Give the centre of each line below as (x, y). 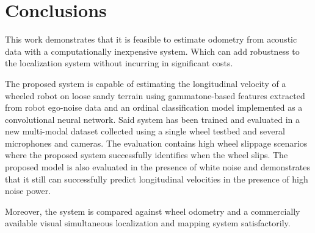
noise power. (28, 191)
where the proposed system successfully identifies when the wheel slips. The (147, 155)
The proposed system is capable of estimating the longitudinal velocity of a (146, 83)
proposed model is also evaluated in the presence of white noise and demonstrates (157, 167)
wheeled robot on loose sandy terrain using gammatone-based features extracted (155, 95)
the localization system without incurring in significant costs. (119, 63)
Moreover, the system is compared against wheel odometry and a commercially (153, 211)
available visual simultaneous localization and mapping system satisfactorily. (148, 223)
